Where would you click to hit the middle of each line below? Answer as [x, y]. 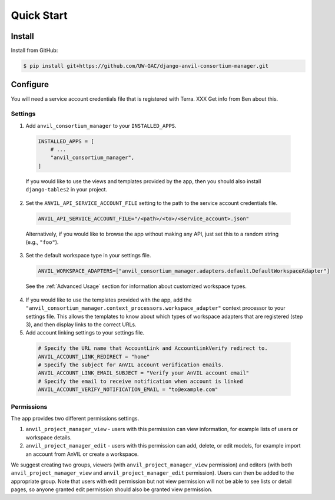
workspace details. [49, 437]
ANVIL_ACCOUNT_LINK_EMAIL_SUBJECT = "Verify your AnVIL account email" [144, 373]
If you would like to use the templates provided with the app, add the [109, 300]
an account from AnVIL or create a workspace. [82, 454]
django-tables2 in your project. [67, 190]
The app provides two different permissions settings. [75, 418]
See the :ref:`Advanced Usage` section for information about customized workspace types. [136, 286]
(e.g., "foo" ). [42, 242]
